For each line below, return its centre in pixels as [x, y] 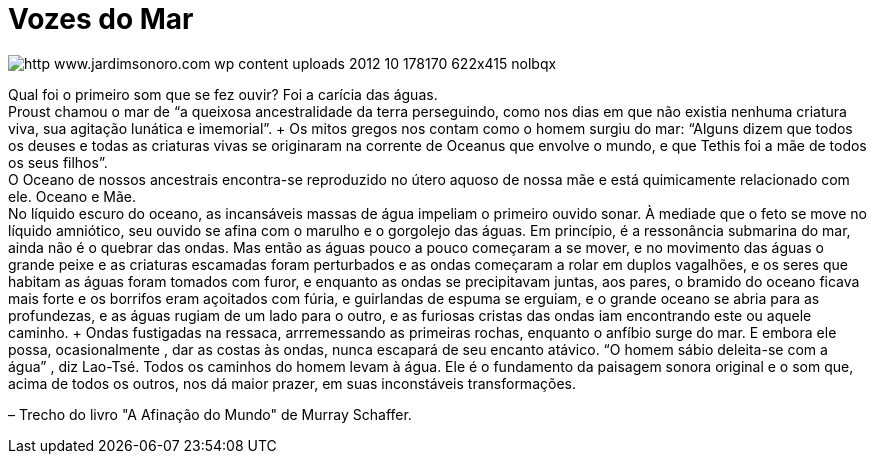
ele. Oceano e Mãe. [72, 196]
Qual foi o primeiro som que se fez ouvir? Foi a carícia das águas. [223, 94]
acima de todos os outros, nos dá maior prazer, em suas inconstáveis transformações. [292, 383]
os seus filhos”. [58, 162]
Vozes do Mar [101, 19]
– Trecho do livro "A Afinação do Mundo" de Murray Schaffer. [210, 414]
